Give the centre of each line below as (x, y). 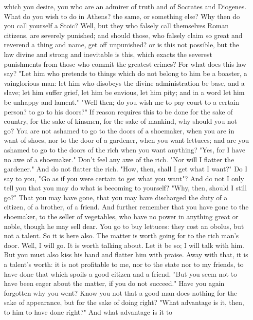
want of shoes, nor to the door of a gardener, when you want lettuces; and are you (126, 140)
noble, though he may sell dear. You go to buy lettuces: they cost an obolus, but (124, 226)
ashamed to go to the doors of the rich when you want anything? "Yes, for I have (125, 149)
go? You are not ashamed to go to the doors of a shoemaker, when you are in (119, 130)
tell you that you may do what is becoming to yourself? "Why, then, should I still (126, 188)
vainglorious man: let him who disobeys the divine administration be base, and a (124, 83)
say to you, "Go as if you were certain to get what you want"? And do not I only (124, 178)
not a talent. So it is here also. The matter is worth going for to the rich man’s (121, 235)
